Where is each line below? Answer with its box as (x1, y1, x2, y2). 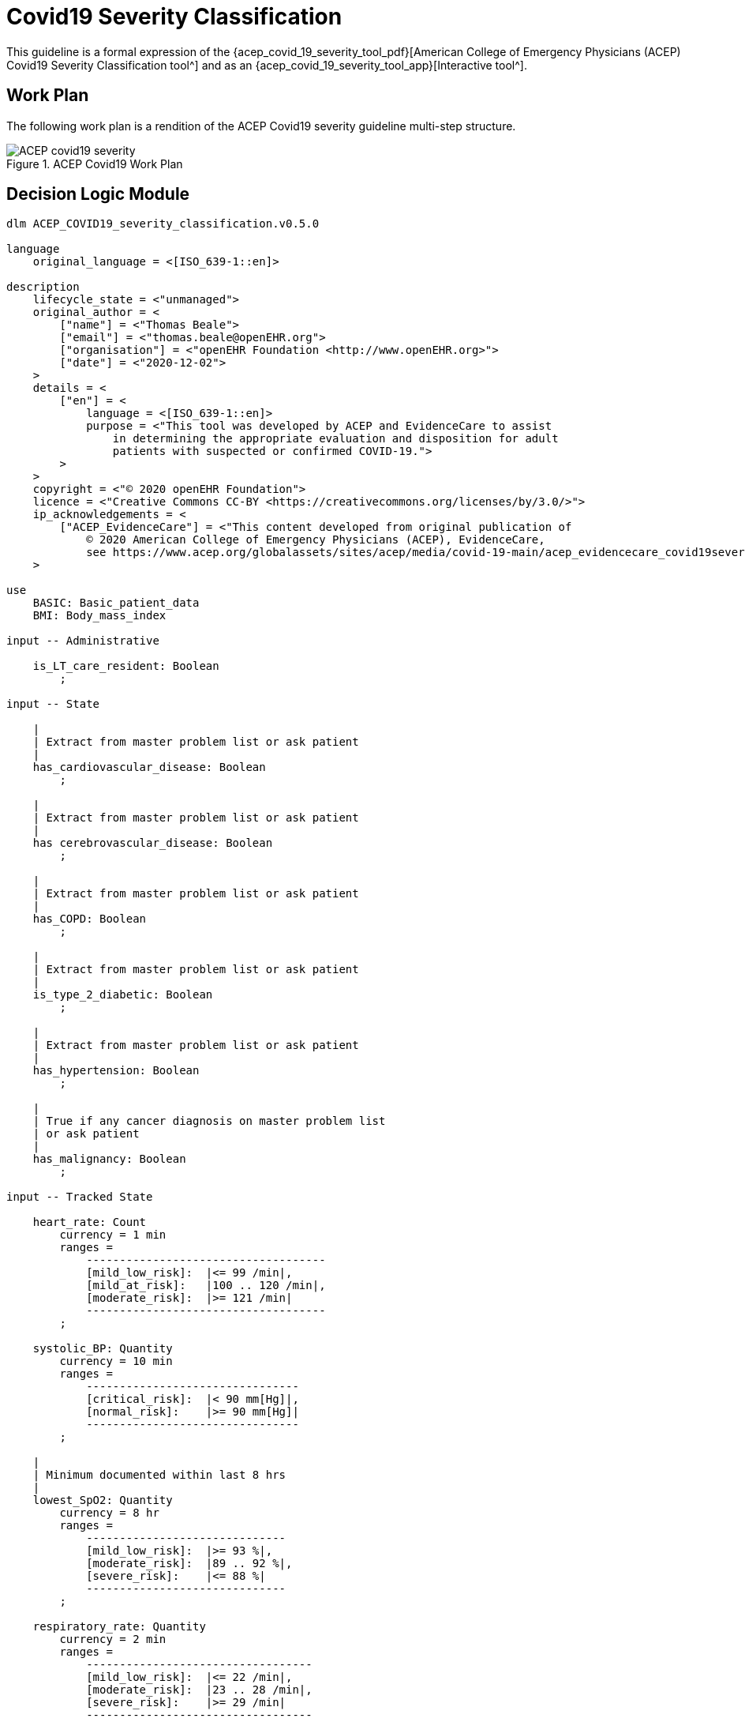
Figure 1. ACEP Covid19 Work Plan (6, 156, 183, 171)
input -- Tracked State (6, 1190, 153, 1204)
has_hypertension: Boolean (32, 1064, 200, 1077)
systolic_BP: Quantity (32, 1342, 173, 1355)
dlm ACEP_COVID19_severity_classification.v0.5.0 (6, 217, 320, 231)
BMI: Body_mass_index (32, 609, 167, 622)
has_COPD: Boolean (32, 912, 147, 926)
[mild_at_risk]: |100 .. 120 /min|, (86, 1279, 326, 1292)
